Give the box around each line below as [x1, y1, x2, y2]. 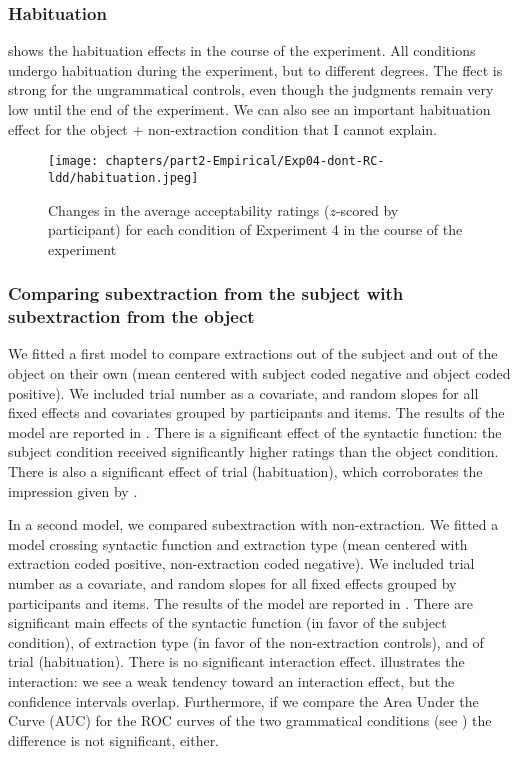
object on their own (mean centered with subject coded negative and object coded [8, 363, 511, 384]
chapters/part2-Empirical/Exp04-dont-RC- [105, 154, 385, 169]
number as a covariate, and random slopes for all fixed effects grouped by [8, 572, 457, 593]
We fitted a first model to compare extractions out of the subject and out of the [8, 343, 498, 364]
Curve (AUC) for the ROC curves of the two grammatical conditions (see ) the [8, 710, 492, 731]
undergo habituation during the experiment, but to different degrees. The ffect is [8, 59, 503, 80]
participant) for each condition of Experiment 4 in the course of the [48, 219, 463, 240]
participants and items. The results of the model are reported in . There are [8, 592, 473, 613]
